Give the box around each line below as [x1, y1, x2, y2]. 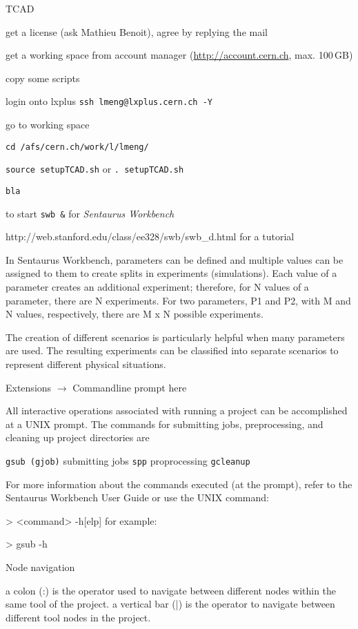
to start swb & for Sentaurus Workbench [6, 206, 175, 220]
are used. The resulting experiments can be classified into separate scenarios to [6, 343, 339, 358]
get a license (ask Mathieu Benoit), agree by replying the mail [6, 24, 268, 39]
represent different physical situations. [6, 357, 166, 371]
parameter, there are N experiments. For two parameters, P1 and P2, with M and [6, 293, 351, 307]
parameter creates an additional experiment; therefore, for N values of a [6, 280, 309, 294]
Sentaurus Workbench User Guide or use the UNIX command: [6, 490, 269, 505]
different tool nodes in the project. [6, 610, 151, 624]
